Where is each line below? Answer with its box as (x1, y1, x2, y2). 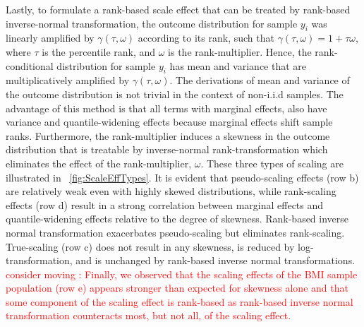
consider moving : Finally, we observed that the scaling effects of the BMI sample (6, 266, 358, 281)
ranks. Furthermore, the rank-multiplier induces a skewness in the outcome (6, 128, 330, 143)
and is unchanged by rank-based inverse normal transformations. (75, 253, 356, 268)
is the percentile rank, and (42, 44, 156, 59)
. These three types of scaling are (200, 155, 344, 170)
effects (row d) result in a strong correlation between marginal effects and (6, 197, 324, 212)
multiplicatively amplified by (6, 73, 130, 88)
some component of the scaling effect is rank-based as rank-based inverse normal (6, 294, 353, 309)
